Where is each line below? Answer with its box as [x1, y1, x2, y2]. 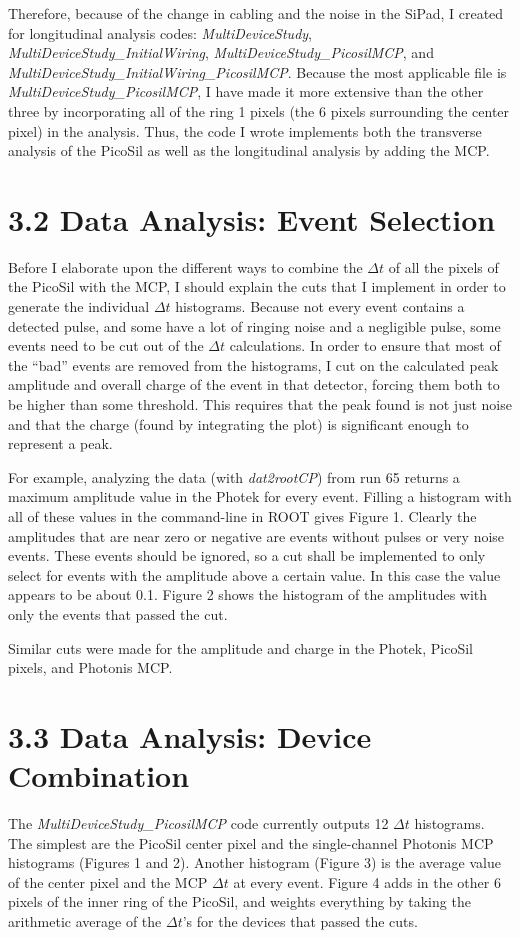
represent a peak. [8, 433, 113, 454]
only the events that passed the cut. [8, 603, 228, 624]
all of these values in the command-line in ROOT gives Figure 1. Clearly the [8, 506, 477, 526]
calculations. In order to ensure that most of [229, 335, 501, 356]
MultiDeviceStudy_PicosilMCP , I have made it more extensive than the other [8, 81, 484, 102]
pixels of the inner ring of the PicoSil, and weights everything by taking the [8, 891, 471, 912]
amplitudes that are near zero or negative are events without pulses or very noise [8, 525, 505, 546]
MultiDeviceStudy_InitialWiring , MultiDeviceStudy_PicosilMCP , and [8, 42, 434, 63]
